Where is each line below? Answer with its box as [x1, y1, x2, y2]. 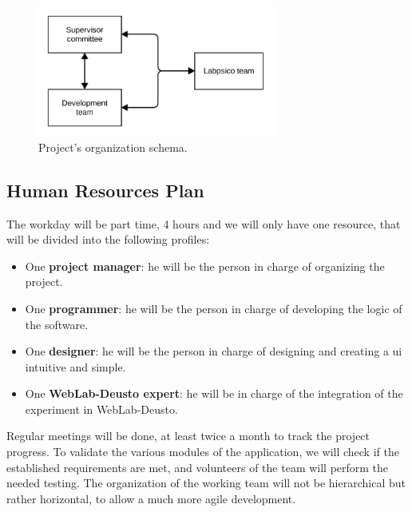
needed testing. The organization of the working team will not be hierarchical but [6, 474, 406, 491]
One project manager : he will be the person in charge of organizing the [25, 257, 385, 274]
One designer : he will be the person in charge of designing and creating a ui [25, 343, 402, 359]
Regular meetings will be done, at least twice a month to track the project [6, 427, 370, 444]
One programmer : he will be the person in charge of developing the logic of [25, 300, 402, 316]
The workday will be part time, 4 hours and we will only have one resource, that [6, 215, 401, 232]
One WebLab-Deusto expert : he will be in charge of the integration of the [25, 385, 403, 402]
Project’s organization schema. [38, 138, 188, 155]
